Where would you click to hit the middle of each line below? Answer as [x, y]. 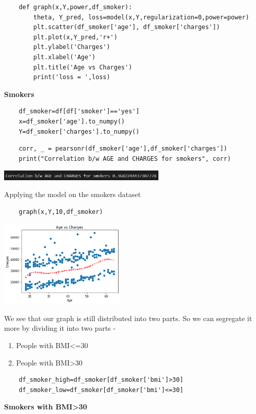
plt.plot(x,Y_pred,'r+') [75, 37]
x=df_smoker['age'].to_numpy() [72, 121]
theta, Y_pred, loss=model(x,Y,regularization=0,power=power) [141, 17]
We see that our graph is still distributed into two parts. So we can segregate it [128, 318]
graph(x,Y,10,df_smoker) [61, 212]
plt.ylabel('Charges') [72, 47]
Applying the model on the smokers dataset [73, 194]
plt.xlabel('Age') [64, 57]
